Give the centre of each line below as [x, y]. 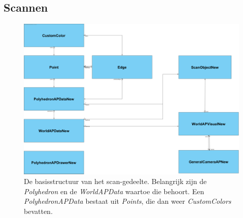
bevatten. [38, 211]
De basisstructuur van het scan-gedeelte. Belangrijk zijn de [115, 181]
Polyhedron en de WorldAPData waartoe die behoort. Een [114, 191]
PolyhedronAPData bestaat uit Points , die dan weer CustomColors [128, 201]
